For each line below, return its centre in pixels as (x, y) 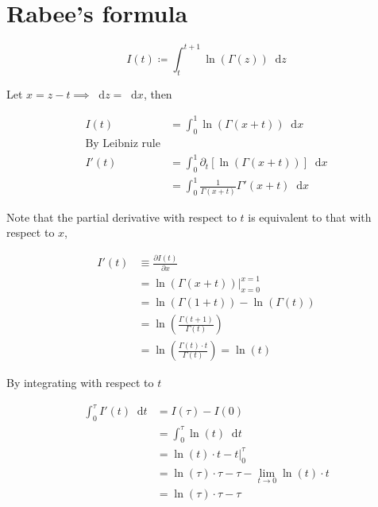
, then (158, 93)
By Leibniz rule (123, 143)
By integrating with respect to (80, 383)
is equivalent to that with (310, 217)
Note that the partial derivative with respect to (121, 217)
